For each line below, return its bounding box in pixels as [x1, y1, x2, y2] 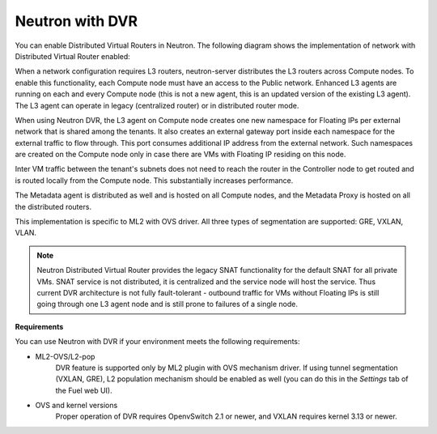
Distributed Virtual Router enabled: [15, 51, 131, 61]
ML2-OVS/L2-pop [35, 351, 95, 361]
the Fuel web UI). [55, 385, 112, 395]
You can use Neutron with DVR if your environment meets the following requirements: [15, 337, 300, 347]
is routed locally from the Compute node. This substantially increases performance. [15, 175, 294, 185]
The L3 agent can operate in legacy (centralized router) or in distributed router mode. [15, 100, 299, 110]
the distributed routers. [15, 202, 92, 211]
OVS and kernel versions [35, 401, 118, 411]
